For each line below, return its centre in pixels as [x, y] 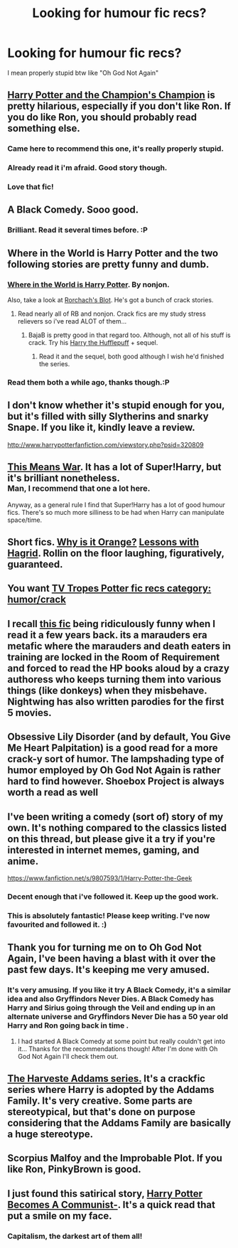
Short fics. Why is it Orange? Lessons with [103, 542]
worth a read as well [53, 793]
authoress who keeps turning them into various [114, 679]
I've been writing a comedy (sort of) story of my [115, 817]
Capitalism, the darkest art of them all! [75, 1236]
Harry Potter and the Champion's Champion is [111, 95]
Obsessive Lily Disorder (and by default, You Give [119, 737]
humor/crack [37, 600]
